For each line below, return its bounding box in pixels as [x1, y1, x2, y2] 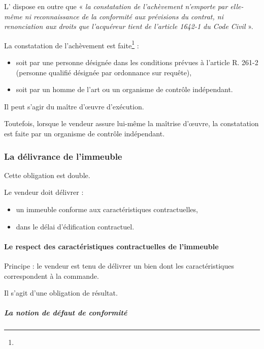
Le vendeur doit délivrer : [4, 187, 84, 197]
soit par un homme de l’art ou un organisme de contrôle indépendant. [16, 84, 233, 95]
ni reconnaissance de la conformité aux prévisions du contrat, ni [24, 11, 223, 21]
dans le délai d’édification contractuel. [16, 221, 135, 231]
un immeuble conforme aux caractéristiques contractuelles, [16, 204, 198, 214]
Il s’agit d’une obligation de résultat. [4, 287, 118, 298]
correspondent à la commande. [4, 270, 99, 281]
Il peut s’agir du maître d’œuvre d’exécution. [4, 101, 144, 111]
